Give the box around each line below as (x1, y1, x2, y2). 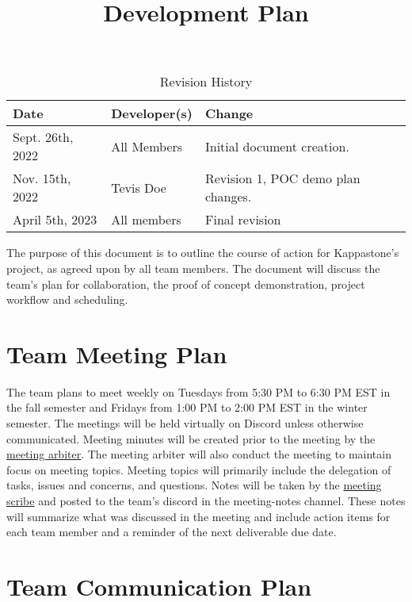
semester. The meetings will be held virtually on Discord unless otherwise (6, 415, 364, 431)
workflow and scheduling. (6, 291, 128, 308)
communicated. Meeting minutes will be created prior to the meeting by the (6, 430, 376, 447)
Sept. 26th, (13, 128, 74, 147)
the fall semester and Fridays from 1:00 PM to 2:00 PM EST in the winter (6, 399, 368, 416)
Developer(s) (111, 104, 193, 123)
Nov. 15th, (13, 169, 71, 188)
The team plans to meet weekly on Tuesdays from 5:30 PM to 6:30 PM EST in (6, 383, 391, 400)
